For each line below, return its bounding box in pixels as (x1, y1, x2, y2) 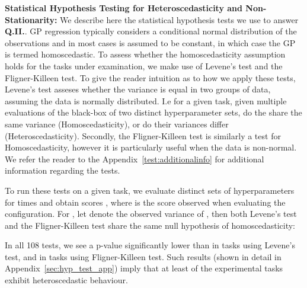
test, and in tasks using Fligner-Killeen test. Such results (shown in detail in (5, 250, 282, 263)
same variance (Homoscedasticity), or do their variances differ (5, 117, 229, 130)
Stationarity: (5, 13, 57, 25)
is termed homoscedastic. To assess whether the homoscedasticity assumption (5, 48, 286, 60)
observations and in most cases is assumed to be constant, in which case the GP (5, 36, 296, 49)
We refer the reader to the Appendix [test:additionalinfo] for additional (5, 152, 264, 165)
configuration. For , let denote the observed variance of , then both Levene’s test (5, 207, 297, 220)
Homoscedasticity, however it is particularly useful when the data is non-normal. (5, 141, 297, 153)
